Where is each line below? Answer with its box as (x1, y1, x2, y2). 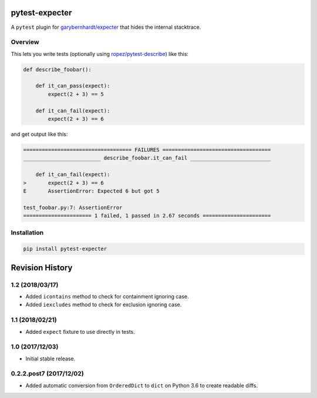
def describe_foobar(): (23, 66, 92, 73)
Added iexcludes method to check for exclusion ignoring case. (25, 301, 182, 309)
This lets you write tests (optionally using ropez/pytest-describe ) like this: (11, 50, 189, 57)
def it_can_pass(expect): (35, 82, 110, 89)
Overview (11, 38, 39, 47)
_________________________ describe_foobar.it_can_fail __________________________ (23, 155, 271, 161)
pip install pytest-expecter (23, 246, 107, 253)
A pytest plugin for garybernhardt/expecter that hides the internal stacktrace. (11, 24, 201, 31)
